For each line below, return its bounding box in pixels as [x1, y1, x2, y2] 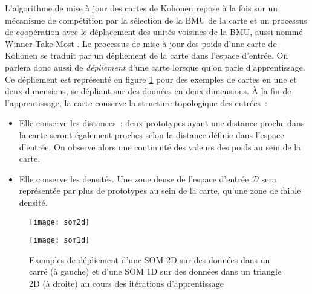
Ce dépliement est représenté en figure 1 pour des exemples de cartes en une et [5, 72, 297, 85]
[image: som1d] [29, 236, 90, 245]
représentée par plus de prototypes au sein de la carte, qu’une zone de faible [19, 184, 301, 197]
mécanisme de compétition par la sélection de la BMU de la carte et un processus [5, 13, 307, 26]
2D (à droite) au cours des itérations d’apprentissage [29, 277, 224, 289]
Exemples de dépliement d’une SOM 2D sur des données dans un [29, 253, 270, 266]
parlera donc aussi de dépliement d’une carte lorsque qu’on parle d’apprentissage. [5, 60, 305, 73]
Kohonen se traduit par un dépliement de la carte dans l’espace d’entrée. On [5, 49, 288, 62]
